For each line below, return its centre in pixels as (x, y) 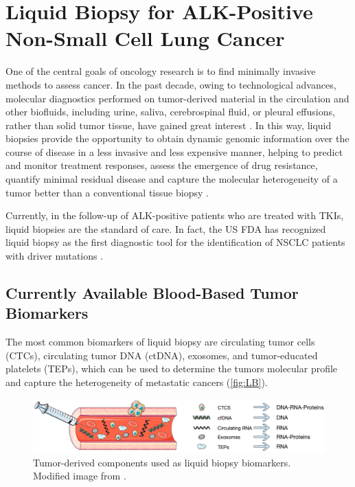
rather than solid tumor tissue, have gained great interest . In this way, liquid (169, 125)
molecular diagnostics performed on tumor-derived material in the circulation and (177, 98)
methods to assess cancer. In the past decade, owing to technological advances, (171, 84)
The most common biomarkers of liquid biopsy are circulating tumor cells (160, 342)
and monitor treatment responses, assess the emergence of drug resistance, (162, 165)
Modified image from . (80, 476)
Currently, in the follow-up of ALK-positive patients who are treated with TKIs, (175, 215)
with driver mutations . (55, 256)
